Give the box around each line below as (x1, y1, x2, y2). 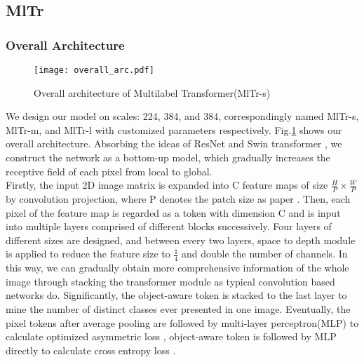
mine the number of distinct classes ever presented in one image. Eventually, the (6, 302, 351, 316)
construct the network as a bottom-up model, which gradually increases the (6, 150, 330, 165)
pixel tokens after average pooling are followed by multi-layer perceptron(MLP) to (6, 315, 359, 330)
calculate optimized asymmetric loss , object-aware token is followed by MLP (6, 329, 337, 344)
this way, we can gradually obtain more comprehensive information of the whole (6, 260, 349, 275)
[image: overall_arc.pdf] (34, 65, 154, 75)
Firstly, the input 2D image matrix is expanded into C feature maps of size (6, 177, 328, 192)
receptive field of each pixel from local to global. (6, 163, 213, 178)
